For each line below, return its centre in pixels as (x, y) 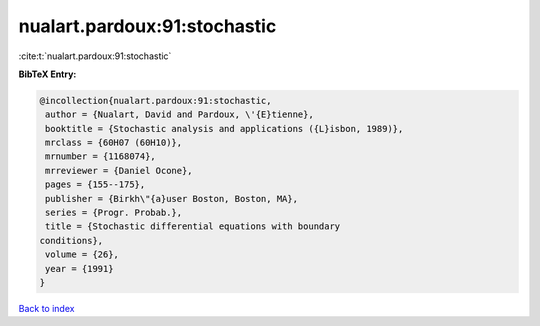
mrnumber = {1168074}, (101, 156)
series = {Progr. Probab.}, (114, 213)
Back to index (46, 308)
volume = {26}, (82, 254)
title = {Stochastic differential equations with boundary (193, 226)
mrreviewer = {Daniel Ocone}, (119, 170)
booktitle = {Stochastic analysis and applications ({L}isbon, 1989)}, (224, 128)
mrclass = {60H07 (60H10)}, (114, 143)
